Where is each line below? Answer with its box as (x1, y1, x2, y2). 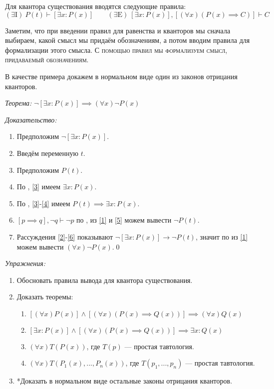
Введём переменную (16, 147, 78, 158)
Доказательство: (5, 114, 57, 125)
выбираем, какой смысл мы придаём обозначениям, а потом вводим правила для (5, 35, 250, 45)
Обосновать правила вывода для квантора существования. (16, 274, 193, 285)
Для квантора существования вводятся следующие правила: (5, 1, 186, 11)
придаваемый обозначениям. (5, 54, 89, 65)
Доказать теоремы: (16, 291, 73, 302)
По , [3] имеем (16, 181, 61, 192)
